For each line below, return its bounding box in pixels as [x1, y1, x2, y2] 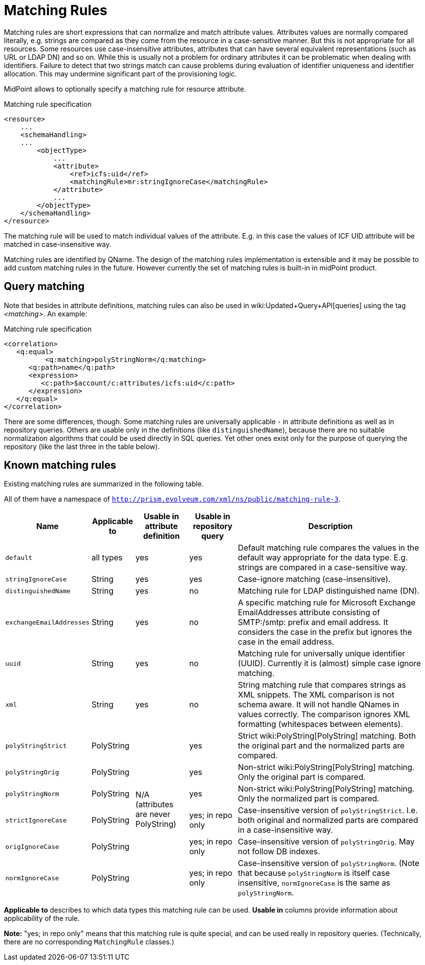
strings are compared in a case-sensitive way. [238, 562, 407, 573]
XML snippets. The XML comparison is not [238, 690, 395, 700]
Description [308, 521, 353, 531]
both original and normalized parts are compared [238, 815, 418, 825]
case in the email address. [238, 637, 335, 647]
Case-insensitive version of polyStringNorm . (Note [238, 858, 420, 868]
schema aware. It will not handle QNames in [238, 700, 400, 710]
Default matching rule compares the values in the [238, 543, 419, 553]
